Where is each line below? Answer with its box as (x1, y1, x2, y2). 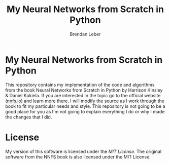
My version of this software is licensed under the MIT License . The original (5, 148, 161, 154)
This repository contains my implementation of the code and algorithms (5, 81, 155, 88)
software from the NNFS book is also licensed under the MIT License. (5, 153, 151, 160)
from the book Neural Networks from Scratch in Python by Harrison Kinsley (5, 87, 163, 93)
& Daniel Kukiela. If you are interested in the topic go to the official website (5, 92, 161, 98)
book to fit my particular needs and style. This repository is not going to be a (5, 103, 165, 109)
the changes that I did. (5, 114, 52, 120)
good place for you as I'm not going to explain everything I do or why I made (5, 108, 165, 114)
